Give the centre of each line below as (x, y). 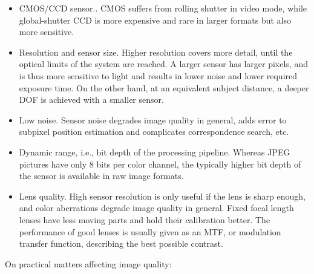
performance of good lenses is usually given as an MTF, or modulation (150, 231)
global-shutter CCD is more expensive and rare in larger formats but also (155, 20)
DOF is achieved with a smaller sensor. (91, 99)
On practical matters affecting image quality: (88, 263)
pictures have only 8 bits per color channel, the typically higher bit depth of (160, 164)
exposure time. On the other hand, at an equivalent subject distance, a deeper (164, 87)
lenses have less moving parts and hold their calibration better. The (145, 219)
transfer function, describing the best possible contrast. (121, 243)
